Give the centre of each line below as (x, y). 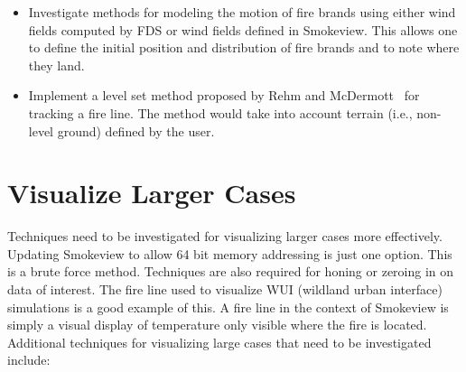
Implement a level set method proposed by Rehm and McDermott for (224, 95)
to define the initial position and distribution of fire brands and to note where (244, 47)
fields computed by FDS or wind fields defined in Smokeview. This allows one (243, 29)
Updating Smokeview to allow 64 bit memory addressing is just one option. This (230, 253)
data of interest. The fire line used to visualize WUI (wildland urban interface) (225, 289)
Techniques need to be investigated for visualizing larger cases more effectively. (225, 236)
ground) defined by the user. (136, 130)
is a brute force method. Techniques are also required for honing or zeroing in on (231, 271)
